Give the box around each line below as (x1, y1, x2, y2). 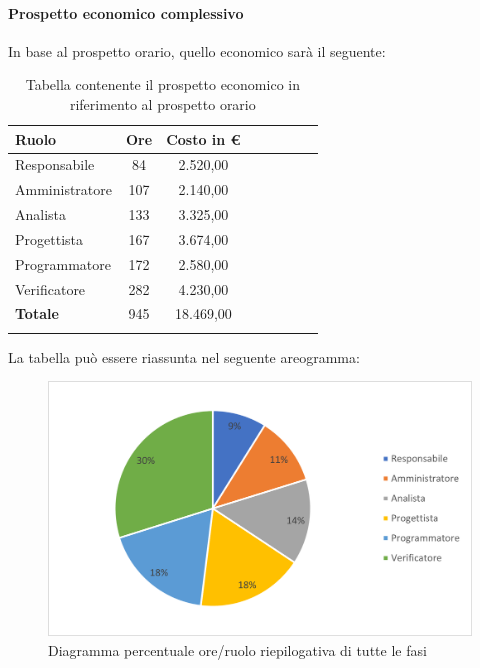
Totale (15, 303, 59, 324)
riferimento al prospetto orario (69, 93, 256, 114)
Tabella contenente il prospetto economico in (25, 74, 300, 95)
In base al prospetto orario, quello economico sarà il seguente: (8, 40, 386, 61)
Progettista (15, 228, 83, 249)
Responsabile (15, 154, 95, 175)
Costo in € (166, 128, 241, 149)
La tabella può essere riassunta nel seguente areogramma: (8, 346, 360, 367)
